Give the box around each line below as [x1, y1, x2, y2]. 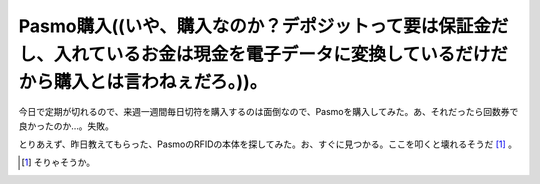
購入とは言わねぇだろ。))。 [53, 71, 268, 94]
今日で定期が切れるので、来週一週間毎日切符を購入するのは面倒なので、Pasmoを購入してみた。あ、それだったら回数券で [18, 106, 519, 118]
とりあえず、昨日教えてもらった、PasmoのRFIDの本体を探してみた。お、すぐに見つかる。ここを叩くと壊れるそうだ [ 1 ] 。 [18, 138, 517, 150]
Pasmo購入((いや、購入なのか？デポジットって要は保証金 [18, 15, 492, 37]
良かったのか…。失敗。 [18, 120, 115, 132]
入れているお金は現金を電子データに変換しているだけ [53, 43, 491, 65]
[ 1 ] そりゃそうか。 [21, 156, 96, 169]
